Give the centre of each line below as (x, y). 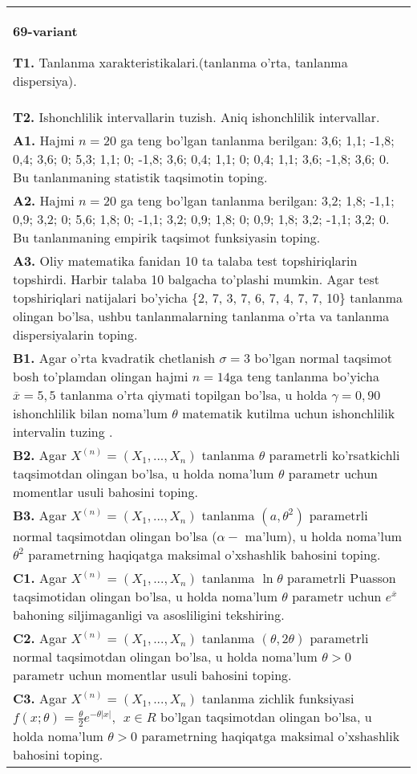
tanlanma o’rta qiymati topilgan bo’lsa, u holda (194, 395)
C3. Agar (40, 698)
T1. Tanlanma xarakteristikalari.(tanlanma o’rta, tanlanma (180, 62)
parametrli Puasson (342, 578)
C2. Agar (40, 638)
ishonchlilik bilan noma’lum (91, 413)
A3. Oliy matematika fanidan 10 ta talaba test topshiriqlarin (185, 261)
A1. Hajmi (44, 140)
